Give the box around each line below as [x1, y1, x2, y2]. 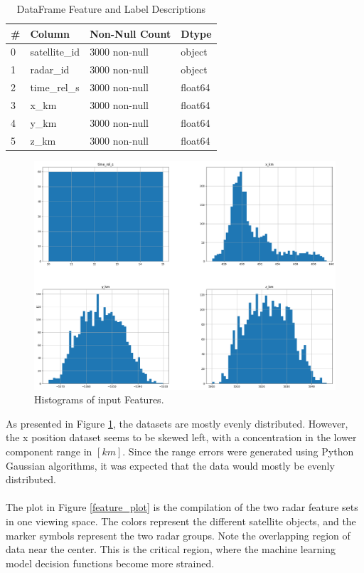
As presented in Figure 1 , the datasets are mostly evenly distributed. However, [6, 415, 348, 430]
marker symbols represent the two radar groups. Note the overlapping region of [6, 527, 350, 542]
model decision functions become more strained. [6, 555, 215, 570]
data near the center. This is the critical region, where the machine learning [6, 542, 336, 557]
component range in [6, 444, 92, 459]
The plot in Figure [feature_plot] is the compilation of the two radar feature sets [6, 500, 358, 515]
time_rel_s [30, 80, 80, 95]
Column [30, 26, 70, 41]
